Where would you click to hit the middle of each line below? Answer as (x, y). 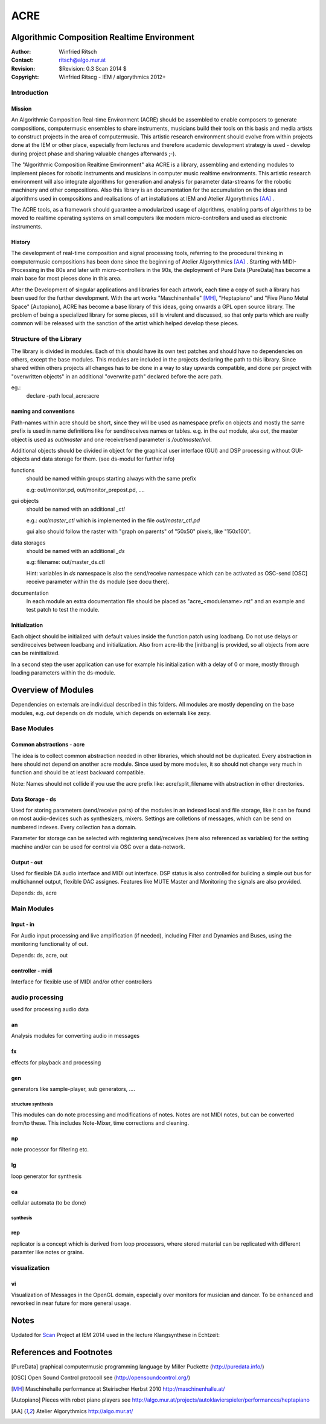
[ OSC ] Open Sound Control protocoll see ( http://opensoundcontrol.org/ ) (101, 1377)
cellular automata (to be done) (49, 1203)
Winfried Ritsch (78, 52)
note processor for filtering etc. (50, 1150)
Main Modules (33, 908)
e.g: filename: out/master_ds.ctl (66, 562)
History (21, 242)
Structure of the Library (46, 339)
